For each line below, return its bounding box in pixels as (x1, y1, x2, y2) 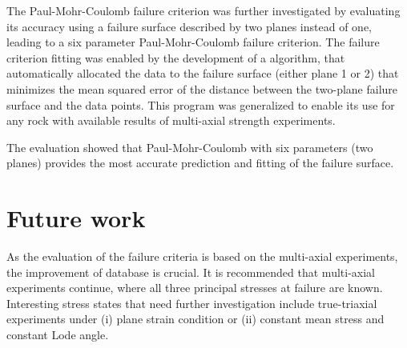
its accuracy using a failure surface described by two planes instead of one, (6, 18, 372, 34)
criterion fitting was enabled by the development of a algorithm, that (6, 49, 345, 66)
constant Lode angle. (6, 326, 109, 343)
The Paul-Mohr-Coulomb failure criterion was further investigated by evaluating (6, 2, 401, 18)
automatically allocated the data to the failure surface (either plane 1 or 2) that (6, 65, 399, 82)
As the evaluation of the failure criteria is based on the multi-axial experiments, (6, 248, 398, 265)
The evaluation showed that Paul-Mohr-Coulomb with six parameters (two (6, 138, 373, 155)
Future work (6, 202, 146, 234)
